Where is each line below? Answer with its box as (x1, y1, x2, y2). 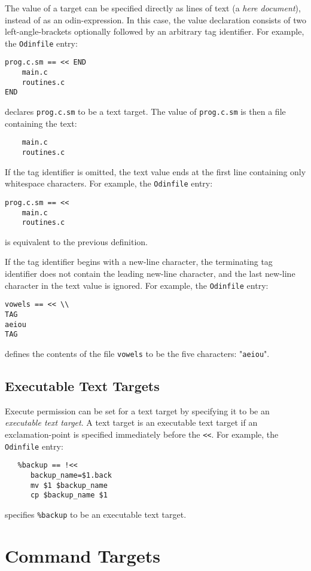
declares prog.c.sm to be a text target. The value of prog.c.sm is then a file (5, 105, 286, 118)
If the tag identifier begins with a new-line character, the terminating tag (5, 255, 273, 268)
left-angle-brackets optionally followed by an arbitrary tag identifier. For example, (5, 25, 304, 38)
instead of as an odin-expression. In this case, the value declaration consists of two (5, 13, 306, 26)
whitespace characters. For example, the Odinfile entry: (5, 177, 213, 190)
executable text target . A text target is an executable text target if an (5, 416, 258, 429)
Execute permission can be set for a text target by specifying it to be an (5, 404, 270, 417)
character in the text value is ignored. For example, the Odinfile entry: (5, 279, 269, 291)
